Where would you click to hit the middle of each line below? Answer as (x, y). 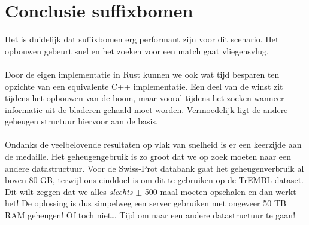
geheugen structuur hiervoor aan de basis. (81, 121)
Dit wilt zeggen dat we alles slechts (69, 191)
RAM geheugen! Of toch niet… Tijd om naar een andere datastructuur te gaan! (150, 215)
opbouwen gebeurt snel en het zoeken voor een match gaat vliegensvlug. (137, 51)
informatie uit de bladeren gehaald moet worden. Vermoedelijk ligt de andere (146, 109)
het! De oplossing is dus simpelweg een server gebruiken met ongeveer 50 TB (146, 203)
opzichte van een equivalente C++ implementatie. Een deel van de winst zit (144, 86)
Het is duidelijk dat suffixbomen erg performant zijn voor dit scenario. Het (142, 39)
